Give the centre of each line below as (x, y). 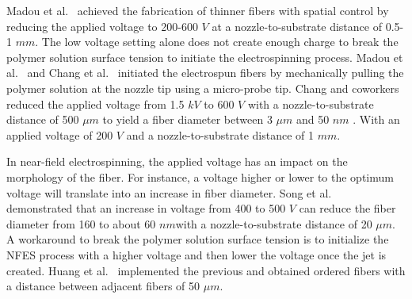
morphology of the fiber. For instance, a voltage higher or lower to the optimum (200, 176)
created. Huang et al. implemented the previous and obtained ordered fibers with (206, 270)
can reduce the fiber (347, 208)
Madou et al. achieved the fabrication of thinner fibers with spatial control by (198, 10)
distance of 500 (43, 119)
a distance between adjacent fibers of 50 (103, 286)
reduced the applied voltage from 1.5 (95, 103)
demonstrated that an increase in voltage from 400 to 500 (146, 208)
